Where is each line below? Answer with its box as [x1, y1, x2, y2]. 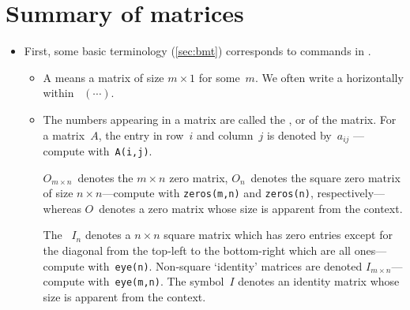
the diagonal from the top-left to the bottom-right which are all [43, 242, 352, 259]
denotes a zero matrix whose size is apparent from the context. [99, 200, 403, 216]
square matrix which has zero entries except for [164, 226, 393, 243]
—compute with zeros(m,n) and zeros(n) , [102, 185, 314, 201]
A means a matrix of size [43, 69, 164, 85]
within [43, 84, 74, 101]
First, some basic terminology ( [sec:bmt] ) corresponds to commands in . [24, 43, 371, 59]
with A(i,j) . [88, 142, 152, 159]
